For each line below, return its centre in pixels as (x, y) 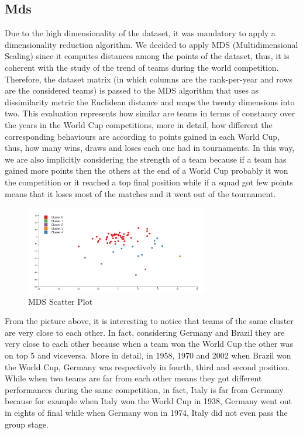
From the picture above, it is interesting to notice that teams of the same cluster (149, 321)
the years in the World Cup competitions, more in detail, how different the (139, 124)
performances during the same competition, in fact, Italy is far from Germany (144, 389)
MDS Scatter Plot (61, 301)
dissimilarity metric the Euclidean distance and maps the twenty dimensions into (150, 101)
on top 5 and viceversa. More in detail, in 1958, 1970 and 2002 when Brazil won (148, 355)
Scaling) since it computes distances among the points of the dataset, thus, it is (147, 56)
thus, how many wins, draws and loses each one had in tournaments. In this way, (150, 148)
